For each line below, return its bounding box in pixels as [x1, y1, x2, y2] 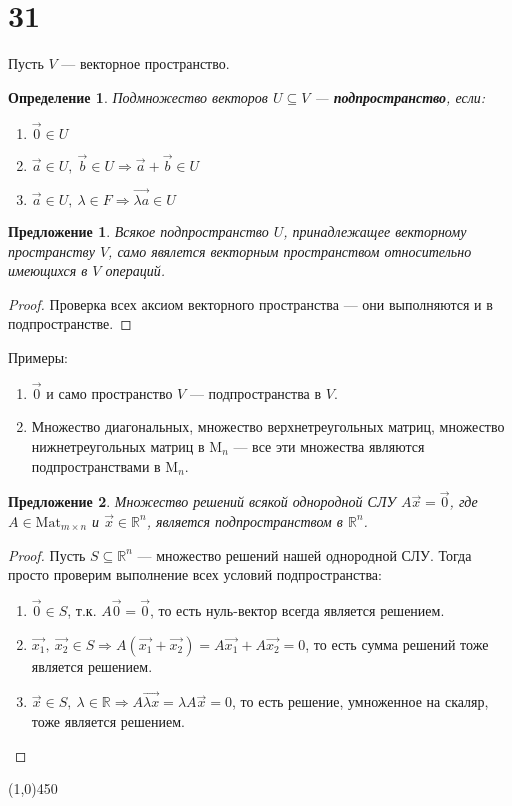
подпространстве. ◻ [8, 313, 132, 334]
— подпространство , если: [314, 86, 486, 107]
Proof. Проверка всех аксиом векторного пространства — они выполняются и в [8, 293, 493, 314]
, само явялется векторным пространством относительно [108, 240, 472, 261]
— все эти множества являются [233, 435, 425, 456]
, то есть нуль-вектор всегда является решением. [149, 599, 445, 620]
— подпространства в [189, 382, 322, 403]
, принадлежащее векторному [283, 220, 467, 241]
